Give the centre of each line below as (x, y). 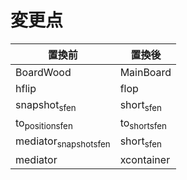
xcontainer (145, 159)
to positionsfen (44, 124)
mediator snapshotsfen (63, 142)
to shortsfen (143, 124)
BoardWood (43, 72)
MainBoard (145, 72)
